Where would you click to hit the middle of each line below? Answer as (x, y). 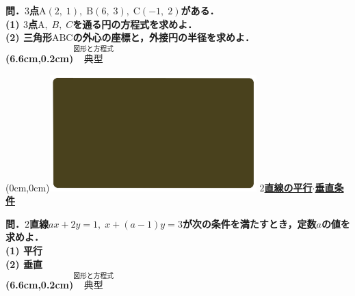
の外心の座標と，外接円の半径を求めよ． (163, 37)
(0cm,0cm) (28, 187)
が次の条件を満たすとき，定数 (249, 223)
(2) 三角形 (29, 37)
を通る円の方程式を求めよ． (135, 24)
